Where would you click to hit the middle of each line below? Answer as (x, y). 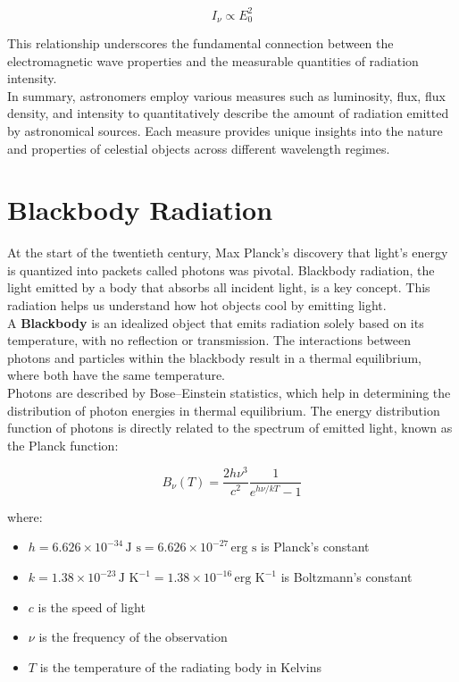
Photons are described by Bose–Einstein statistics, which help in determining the (229, 392)
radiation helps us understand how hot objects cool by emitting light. (197, 305)
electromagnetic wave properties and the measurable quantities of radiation (213, 60)
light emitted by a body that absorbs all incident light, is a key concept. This (219, 287)
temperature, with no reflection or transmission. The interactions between (209, 340)
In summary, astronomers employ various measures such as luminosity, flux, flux (226, 95)
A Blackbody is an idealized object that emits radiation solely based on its (216, 322)
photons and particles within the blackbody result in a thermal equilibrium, (215, 357)
